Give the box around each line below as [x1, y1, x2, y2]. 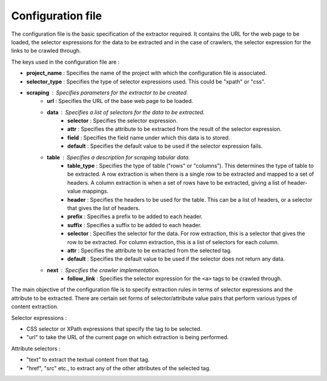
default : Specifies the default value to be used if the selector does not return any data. [67, 255, 285, 263]
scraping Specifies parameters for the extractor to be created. [26, 88, 188, 96]
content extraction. [11, 303, 59, 310]
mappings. [82, 188, 109, 195]
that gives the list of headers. [67, 204, 140, 211]
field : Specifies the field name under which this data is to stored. [67, 134, 230, 141]
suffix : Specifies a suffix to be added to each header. [67, 221, 202, 228]
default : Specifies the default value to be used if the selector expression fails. [67, 142, 263, 150]
